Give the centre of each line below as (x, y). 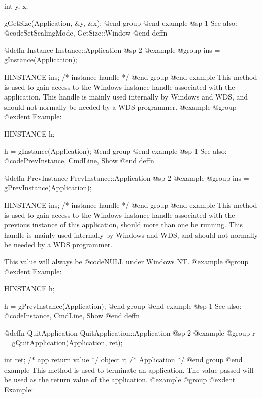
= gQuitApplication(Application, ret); (63, 342)
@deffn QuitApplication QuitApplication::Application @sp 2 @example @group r (130, 332)
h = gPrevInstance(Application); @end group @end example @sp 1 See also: (123, 305)
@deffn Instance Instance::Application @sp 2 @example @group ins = (112, 49)
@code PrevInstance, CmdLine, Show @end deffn (79, 161)
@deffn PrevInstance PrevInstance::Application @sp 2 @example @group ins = (127, 177)
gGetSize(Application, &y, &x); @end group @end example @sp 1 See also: (121, 23)
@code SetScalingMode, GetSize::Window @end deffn (86, 33)
